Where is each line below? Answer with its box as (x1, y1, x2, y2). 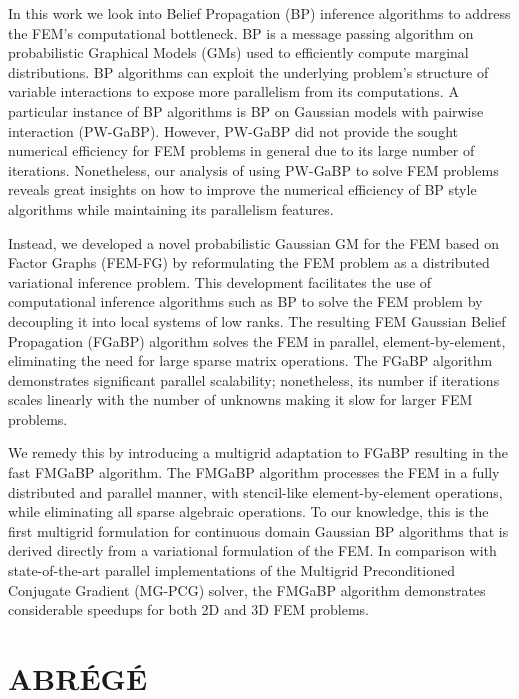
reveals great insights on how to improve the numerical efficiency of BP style (8, 179, 477, 200)
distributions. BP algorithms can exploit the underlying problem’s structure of (8, 61, 489, 82)
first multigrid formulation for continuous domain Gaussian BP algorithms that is (8, 520, 509, 541)
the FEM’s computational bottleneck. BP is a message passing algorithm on (8, 22, 474, 43)
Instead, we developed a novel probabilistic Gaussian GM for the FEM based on (8, 232, 500, 253)
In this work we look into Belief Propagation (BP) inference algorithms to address (8, 3, 511, 23)
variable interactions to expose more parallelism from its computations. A (8, 81, 459, 102)
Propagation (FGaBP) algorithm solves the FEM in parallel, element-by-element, (8, 330, 506, 351)
